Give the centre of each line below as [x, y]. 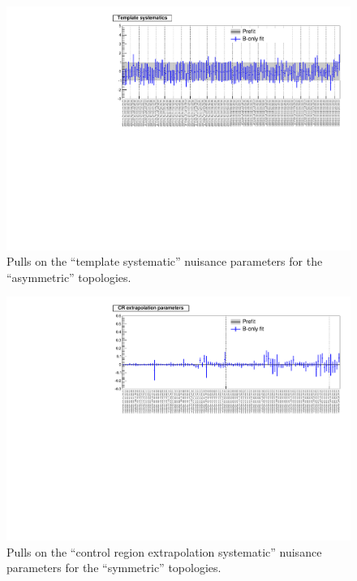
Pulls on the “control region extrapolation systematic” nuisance [164, 551]
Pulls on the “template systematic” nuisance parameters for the [165, 261]
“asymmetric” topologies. [69, 277]
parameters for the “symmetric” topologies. [114, 568]
